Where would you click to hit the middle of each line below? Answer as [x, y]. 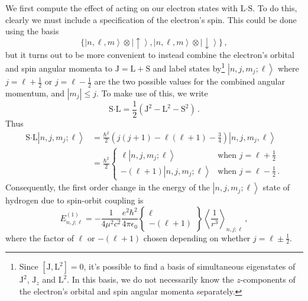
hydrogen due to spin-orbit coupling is [74, 200]
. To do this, [275, 8]
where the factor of [40, 237]
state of [276, 187]
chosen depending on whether [197, 237]
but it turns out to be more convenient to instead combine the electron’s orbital [150, 54]
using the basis [32, 31]
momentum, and [35, 93]
